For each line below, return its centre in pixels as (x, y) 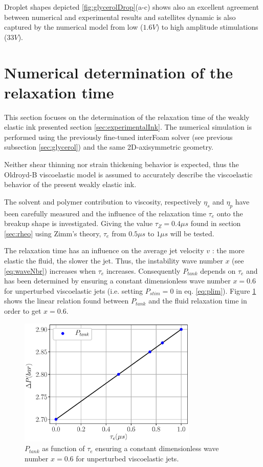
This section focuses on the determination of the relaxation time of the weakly (127, 117)
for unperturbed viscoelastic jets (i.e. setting (74, 290)
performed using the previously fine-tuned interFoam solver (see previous (118, 137)
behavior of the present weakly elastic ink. (70, 184)
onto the (230, 213)
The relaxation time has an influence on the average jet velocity (104, 250)
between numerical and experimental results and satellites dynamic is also (120, 17)
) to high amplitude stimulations (207, 27)
